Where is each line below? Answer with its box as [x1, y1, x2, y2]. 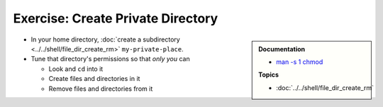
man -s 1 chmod [276, 57, 323, 66]
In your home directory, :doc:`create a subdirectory [30, 35, 180, 44]
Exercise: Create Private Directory [13, 11, 218, 26]
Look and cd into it [48, 64, 104, 73]
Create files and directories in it [48, 75, 140, 83]
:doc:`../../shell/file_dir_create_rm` [276, 83, 374, 92]
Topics [258, 70, 279, 79]
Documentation [258, 44, 306, 53]
